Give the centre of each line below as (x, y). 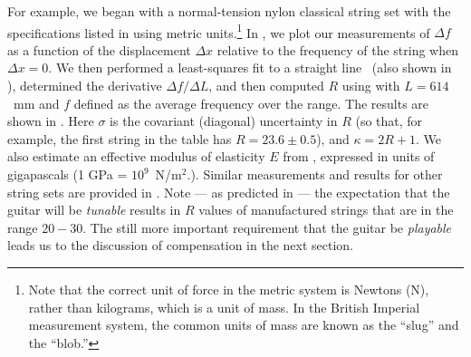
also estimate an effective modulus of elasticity (136, 156)
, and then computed (266, 86)
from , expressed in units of (359, 156)
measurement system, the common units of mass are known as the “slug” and (244, 325)
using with (371, 86)
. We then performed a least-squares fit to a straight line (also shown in (250, 68)
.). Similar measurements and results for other (315, 174)
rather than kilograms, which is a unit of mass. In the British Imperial (224, 307)
